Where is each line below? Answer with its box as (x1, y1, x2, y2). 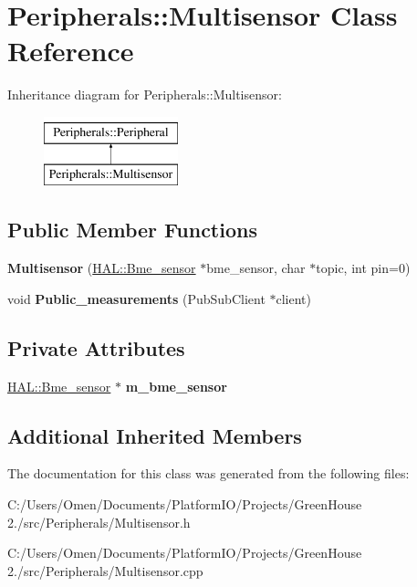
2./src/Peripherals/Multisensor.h (7, 512, 191, 531)
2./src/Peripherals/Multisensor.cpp (7, 561, 203, 580)
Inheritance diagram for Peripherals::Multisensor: (7, 85, 282, 104)
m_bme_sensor (125, 376, 227, 395)
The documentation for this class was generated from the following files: (7, 464, 410, 483)
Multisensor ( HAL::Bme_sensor (7, 258, 196, 278)
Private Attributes (7, 333, 185, 362)
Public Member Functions (7, 215, 257, 244)
